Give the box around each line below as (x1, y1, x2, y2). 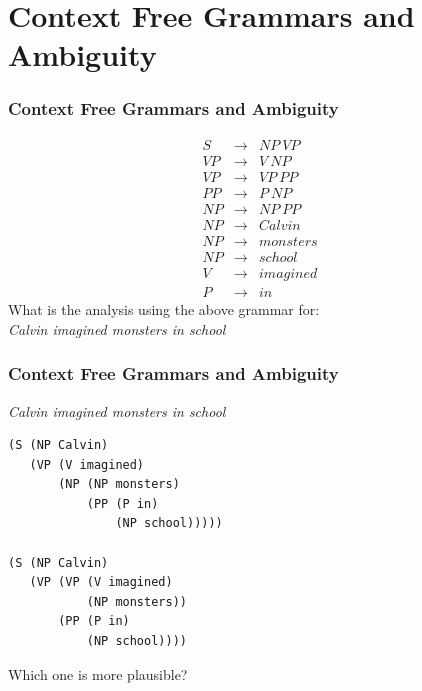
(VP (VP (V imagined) (29, 575, 173, 590)
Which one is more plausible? (8, 663, 188, 684)
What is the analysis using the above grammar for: (8, 299, 320, 320)
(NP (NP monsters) (58, 477, 180, 492)
